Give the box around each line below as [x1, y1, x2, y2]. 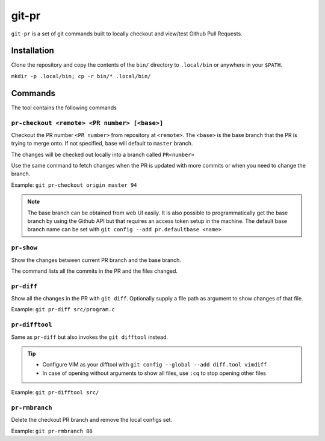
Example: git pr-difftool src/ [11, 389, 99, 396]
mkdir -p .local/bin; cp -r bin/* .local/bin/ [11, 73, 151, 79]
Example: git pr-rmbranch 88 [11, 427, 93, 434]
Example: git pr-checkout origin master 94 [11, 181, 138, 189]
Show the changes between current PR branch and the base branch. [11, 256, 182, 264]
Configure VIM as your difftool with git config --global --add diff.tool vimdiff [42, 361, 267, 368]
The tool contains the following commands [11, 104, 117, 111]
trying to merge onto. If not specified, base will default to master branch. [11, 140, 193, 147]
